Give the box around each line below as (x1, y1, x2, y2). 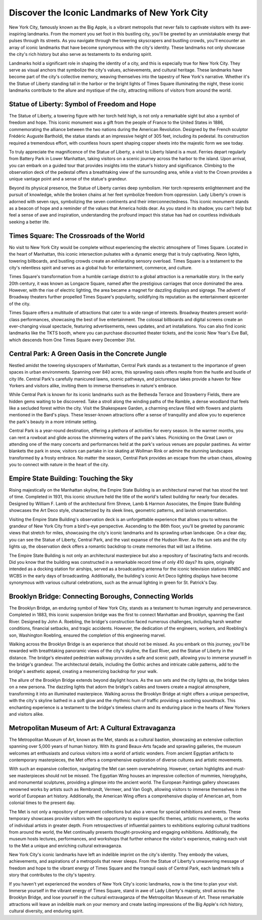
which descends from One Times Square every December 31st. (9, 337, 136, 343)
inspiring (9, 31, 27, 36)
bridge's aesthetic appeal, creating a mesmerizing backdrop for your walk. (9, 668, 158, 674)
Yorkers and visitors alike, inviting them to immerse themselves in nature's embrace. (9, 382, 177, 388)
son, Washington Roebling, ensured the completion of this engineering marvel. (9, 632, 166, 638)
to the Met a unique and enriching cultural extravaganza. (9, 842, 122, 849)
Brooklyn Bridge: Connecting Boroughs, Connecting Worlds (9, 592, 194, 600)
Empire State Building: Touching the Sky (9, 475, 133, 482)
